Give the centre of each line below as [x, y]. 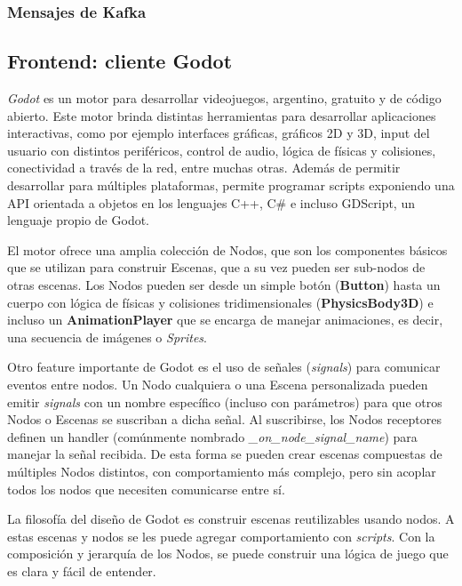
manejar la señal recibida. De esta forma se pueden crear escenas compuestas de [225, 454]
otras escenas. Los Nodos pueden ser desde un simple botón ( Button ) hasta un [224, 284]
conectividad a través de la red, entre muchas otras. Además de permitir [204, 168]
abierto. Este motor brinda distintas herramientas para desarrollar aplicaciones [222, 115]
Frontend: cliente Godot [120, 61]
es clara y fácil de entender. [82, 570]
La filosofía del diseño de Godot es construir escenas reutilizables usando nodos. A [231, 519]
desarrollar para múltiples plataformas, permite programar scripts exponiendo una [231, 185]
